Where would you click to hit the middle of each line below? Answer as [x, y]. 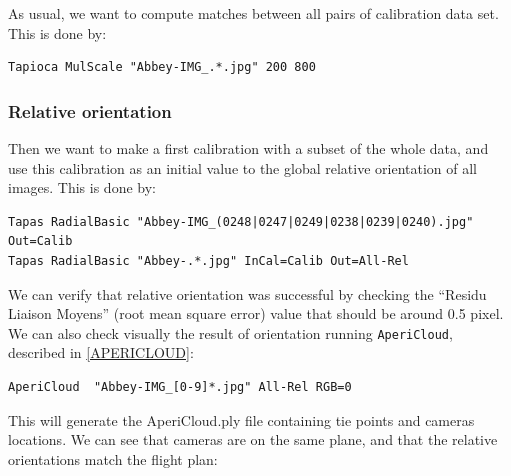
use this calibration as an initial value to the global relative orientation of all [242, 167]
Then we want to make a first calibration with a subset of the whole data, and [248, 148]
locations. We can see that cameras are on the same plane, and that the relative [253, 439]
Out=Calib [40, 241]
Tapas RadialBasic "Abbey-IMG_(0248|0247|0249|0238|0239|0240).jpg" [241, 221]
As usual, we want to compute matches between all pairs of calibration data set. [253, 13]
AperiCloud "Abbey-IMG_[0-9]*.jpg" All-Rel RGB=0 [180, 387]
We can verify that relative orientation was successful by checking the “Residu [247, 293]
